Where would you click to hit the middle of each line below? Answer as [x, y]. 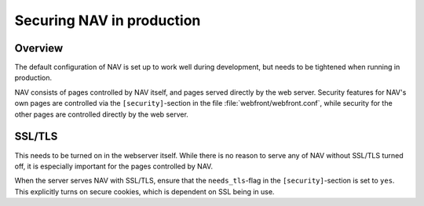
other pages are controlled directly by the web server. [101, 114]
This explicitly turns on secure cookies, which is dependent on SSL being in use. [144, 191]
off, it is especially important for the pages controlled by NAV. [114, 166]
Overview [39, 48]
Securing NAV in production [108, 20]
